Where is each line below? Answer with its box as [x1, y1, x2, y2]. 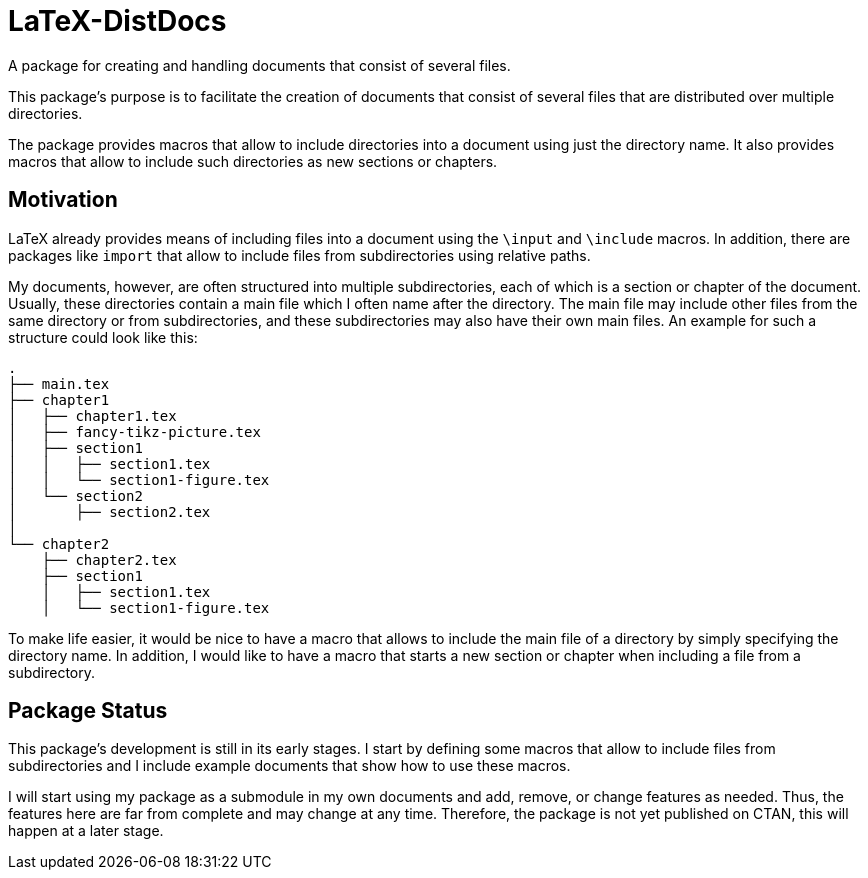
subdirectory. [8, 663, 96, 681]
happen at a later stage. [8, 822, 164, 840]
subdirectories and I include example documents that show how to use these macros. [8, 757, 571, 775]
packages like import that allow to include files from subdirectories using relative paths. [8, 246, 591, 264]
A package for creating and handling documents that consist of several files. [8, 56, 511, 74]
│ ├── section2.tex [8, 503, 211, 520]
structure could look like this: [8, 328, 198, 346]
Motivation [8, 187, 118, 213]
